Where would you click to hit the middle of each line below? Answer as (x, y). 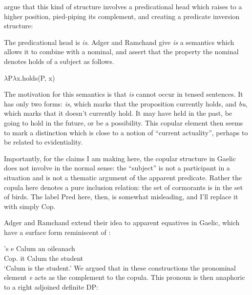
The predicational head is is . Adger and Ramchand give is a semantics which (119, 42)
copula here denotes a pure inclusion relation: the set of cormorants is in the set (124, 187)
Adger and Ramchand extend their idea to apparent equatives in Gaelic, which (122, 222)
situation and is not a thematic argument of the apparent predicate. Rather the (123, 177)
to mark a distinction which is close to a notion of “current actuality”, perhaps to (126, 132)
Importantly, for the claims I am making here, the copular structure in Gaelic (120, 158)
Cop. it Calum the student (44, 258)
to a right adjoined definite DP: (51, 286)
